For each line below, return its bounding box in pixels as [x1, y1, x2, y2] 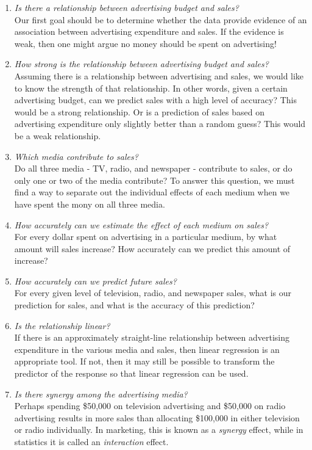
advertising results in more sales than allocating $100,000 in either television [14, 411, 300, 424]
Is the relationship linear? [14, 319, 110, 332]
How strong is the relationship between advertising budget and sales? [14, 57, 269, 70]
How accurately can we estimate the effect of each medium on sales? [14, 218, 269, 231]
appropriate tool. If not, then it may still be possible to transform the [14, 355, 275, 368]
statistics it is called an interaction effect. [14, 435, 169, 448]
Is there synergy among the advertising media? [14, 387, 188, 400]
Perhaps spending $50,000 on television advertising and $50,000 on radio [14, 399, 286, 412]
